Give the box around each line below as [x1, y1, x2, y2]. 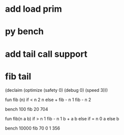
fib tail [5, 71, 32, 82]
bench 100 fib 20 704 [5, 106, 48, 112]
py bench [5, 26, 44, 37]
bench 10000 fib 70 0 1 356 [5, 125, 60, 131]
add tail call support [5, 48, 88, 59]
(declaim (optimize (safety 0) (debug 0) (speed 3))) [5, 87, 108, 93]
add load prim [5, 3, 62, 15]
